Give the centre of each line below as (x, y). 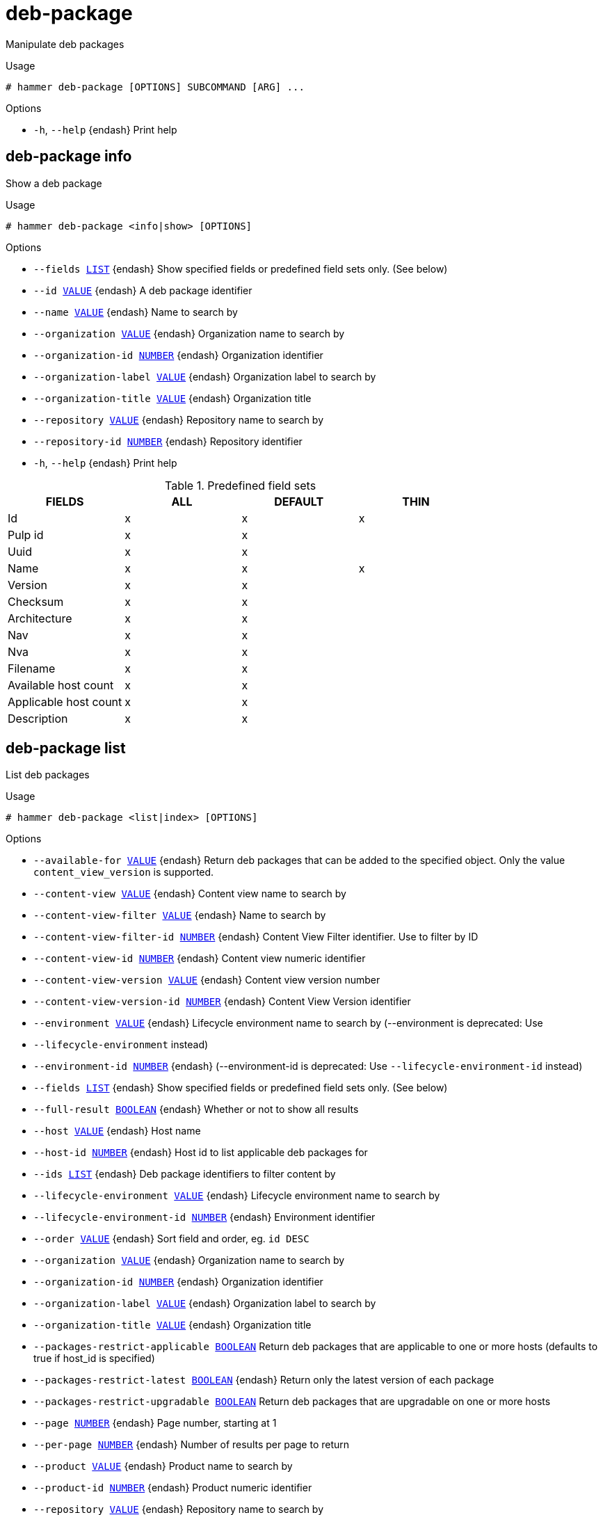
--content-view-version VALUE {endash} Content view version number (207, 980)
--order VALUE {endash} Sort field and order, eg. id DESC (171, 1239)
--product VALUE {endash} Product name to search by (163, 1466)
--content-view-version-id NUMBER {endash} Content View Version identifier (222, 1002)
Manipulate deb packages (65, 44)
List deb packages (48, 775)
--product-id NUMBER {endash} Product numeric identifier (173, 1488)
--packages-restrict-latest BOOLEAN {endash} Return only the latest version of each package (264, 1380)
